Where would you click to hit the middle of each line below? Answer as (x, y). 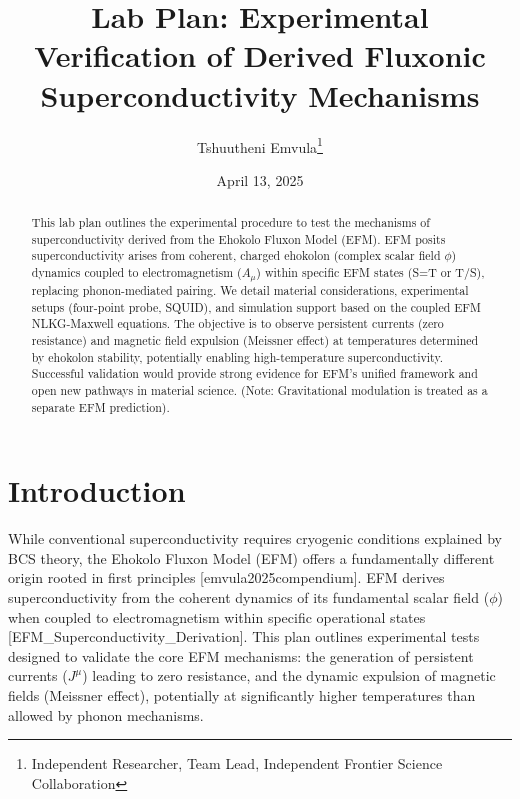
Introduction (97, 490)
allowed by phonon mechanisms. (106, 714)
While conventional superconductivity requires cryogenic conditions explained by (255, 538)
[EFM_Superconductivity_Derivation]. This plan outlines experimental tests (244, 636)
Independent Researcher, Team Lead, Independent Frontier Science (237, 763)
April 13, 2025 (260, 179)
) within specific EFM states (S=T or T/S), (370, 272)
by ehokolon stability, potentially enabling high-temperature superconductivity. (237, 356)
